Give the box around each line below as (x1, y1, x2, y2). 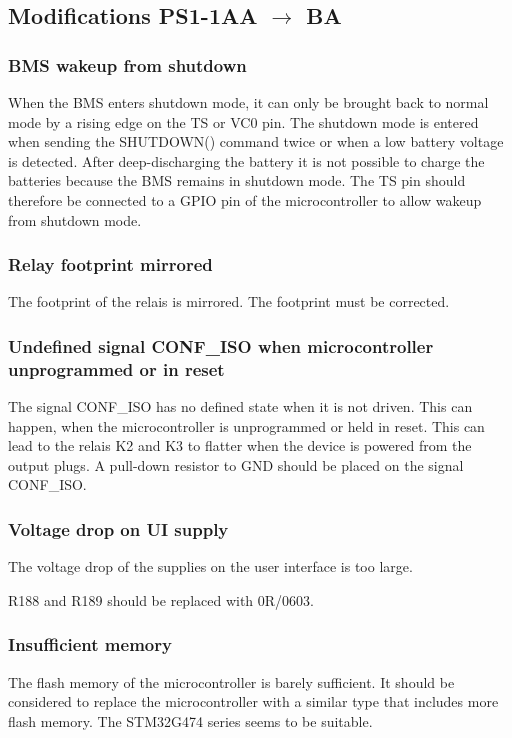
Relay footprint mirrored (8, 252, 213, 277)
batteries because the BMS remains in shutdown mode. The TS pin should (8, 170, 466, 191)
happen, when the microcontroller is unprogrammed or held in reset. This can (8, 415, 485, 436)
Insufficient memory (8, 632, 172, 657)
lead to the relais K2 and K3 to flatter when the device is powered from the (8, 435, 472, 456)
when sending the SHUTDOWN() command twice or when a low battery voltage (8, 131, 504, 152)
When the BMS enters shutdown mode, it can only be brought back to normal (8, 92, 489, 112)
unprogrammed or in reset (8, 356, 225, 381)
